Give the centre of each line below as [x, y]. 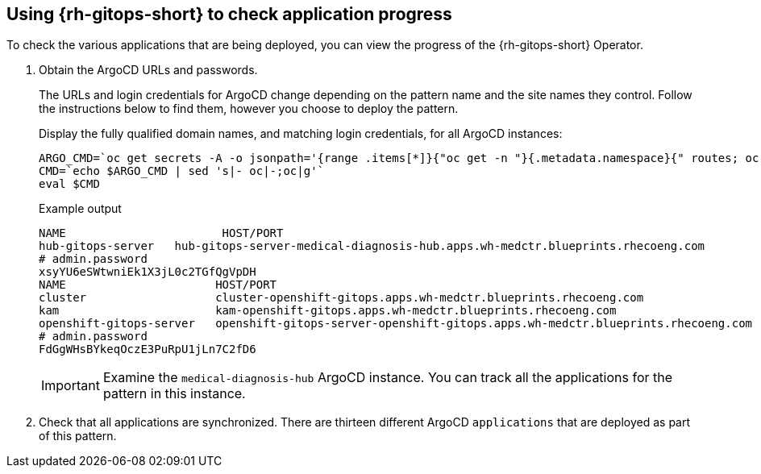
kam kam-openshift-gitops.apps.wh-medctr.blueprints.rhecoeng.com [328, 311]
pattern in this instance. [174, 394]
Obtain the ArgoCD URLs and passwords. [148, 70]
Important [71, 386]
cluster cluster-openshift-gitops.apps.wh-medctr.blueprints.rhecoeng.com [341, 298]
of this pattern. [78, 436]
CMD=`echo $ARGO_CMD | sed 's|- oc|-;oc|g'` [182, 171]
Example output [80, 209]
